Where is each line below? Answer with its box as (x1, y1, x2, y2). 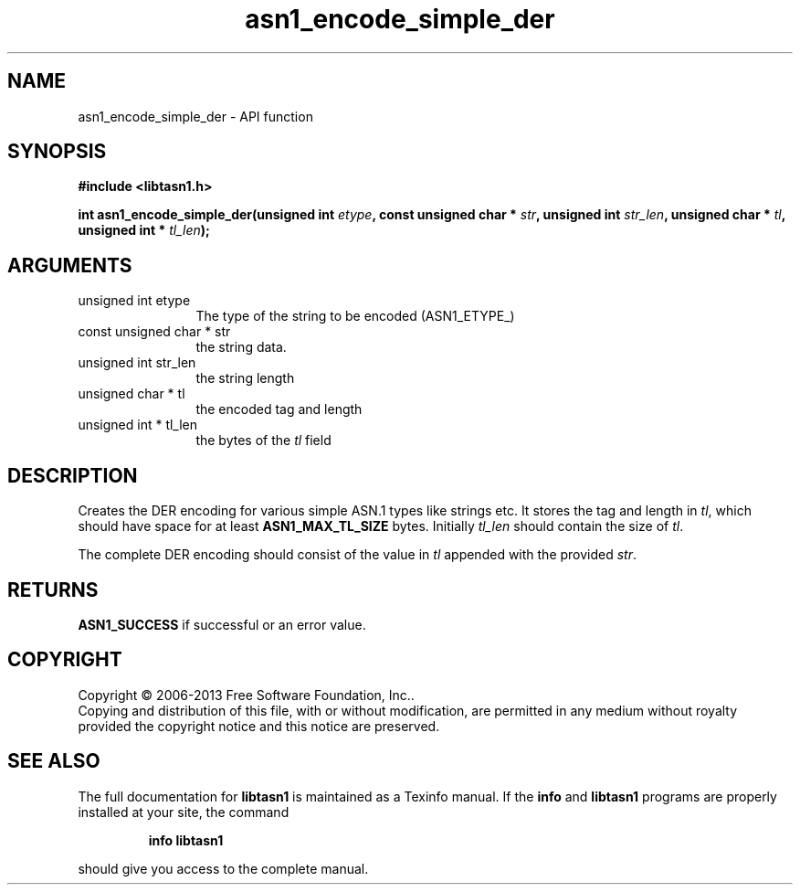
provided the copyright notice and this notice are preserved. (78, 717, 440, 734)
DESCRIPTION (7, 463, 138, 487)
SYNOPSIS (7, 140, 107, 164)
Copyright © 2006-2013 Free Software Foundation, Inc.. (78, 686, 415, 703)
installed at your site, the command (78, 803, 289, 820)
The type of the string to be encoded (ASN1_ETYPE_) (195, 308, 515, 324)
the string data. (195, 339, 287, 356)
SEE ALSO (7, 749, 100, 773)
